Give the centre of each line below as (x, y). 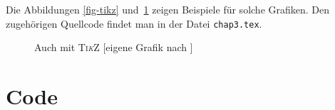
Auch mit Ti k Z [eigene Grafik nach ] (114, 47)
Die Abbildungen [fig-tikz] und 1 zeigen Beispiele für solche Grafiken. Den (168, 9)
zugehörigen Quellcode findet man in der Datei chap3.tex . (134, 23)
